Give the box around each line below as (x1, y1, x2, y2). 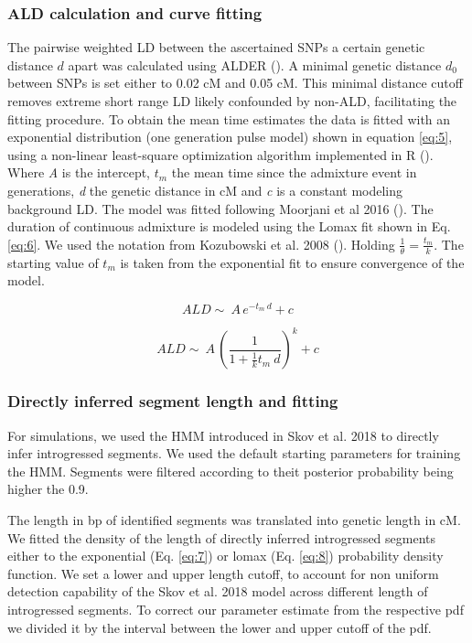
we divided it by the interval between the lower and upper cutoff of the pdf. (7, 617, 432, 637)
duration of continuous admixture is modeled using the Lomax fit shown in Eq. (7, 217, 451, 236)
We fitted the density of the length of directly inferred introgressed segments (7, 528, 436, 547)
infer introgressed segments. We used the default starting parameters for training (7, 444, 461, 463)
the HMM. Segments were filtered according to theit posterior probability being (7, 461, 454, 480)
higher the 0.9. (7, 479, 89, 498)
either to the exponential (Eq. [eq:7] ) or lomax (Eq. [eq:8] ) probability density (7, 546, 444, 565)
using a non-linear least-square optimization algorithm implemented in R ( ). (7, 145, 434, 164)
